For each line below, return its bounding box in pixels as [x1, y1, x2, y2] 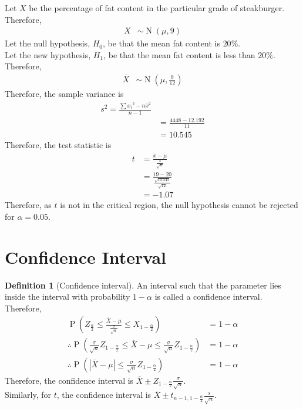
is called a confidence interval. [154, 290, 262, 303]
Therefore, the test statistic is [5, 139, 112, 151]
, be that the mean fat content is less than [103, 48, 255, 61]
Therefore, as [5, 199, 52, 211]
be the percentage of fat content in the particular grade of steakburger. [29, 2, 285, 14]
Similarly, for [5, 388, 52, 401]
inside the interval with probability [5, 290, 130, 303]
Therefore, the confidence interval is [5, 374, 134, 386]
